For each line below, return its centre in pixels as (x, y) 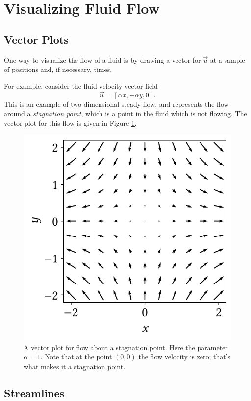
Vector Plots (36, 39)
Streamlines (34, 392)
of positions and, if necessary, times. (58, 69)
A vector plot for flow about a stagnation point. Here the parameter (126, 347)
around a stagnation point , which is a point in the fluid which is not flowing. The (125, 113)
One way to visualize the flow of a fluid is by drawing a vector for (102, 59)
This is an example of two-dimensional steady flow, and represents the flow (116, 104)
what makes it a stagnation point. (75, 366)
